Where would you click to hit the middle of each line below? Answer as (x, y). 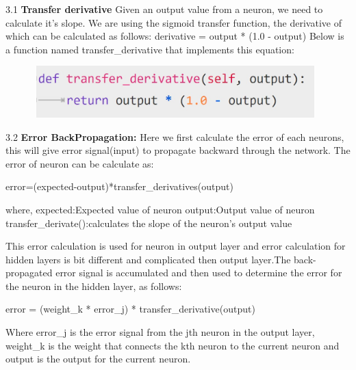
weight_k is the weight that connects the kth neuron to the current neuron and (173, 345)
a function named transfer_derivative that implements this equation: (150, 49)
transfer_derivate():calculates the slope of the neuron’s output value (149, 223)
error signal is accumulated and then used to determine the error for (199, 273)
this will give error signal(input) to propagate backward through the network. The (178, 150)
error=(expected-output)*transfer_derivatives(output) (119, 186)
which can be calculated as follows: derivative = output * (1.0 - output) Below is (175, 36)
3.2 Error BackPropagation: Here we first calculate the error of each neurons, (175, 136)
